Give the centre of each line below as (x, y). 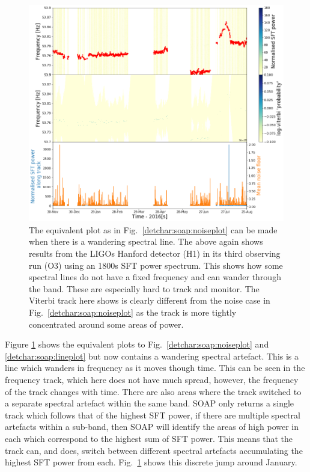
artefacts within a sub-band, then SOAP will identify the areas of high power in (152, 427)
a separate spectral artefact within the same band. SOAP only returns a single (150, 403)
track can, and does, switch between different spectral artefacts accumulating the (154, 450)
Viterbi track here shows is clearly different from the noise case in (150, 300)
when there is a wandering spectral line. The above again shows (146, 241)
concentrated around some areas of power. (106, 324)
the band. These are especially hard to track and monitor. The (144, 288)
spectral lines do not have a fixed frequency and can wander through (155, 277)
